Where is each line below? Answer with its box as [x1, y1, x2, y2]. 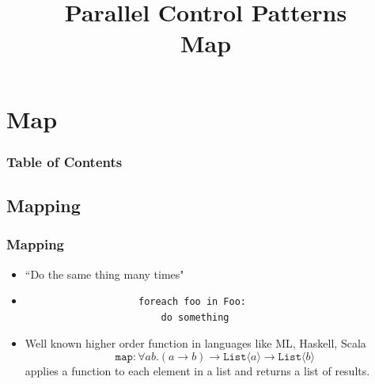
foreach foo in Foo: [138, 296, 247, 308]
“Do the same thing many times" [25, 265, 184, 282]
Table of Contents [6, 151, 123, 171]
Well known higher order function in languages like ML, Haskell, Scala [25, 335, 366, 352]
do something [161, 311, 229, 323]
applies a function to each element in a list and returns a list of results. [25, 362, 370, 378]
